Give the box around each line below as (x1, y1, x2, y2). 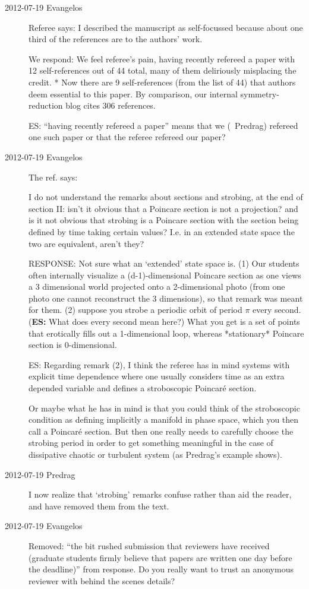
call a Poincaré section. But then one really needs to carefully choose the (29, 425, 294, 437)
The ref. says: (29, 170, 78, 183)
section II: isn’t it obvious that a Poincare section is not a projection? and (29, 202, 298, 214)
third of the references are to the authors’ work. (29, 33, 203, 45)
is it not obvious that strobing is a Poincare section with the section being (29, 214, 299, 226)
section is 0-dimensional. (29, 338, 117, 351)
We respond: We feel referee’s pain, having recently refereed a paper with (29, 52, 295, 65)
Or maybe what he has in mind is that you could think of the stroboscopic (29, 401, 300, 414)
